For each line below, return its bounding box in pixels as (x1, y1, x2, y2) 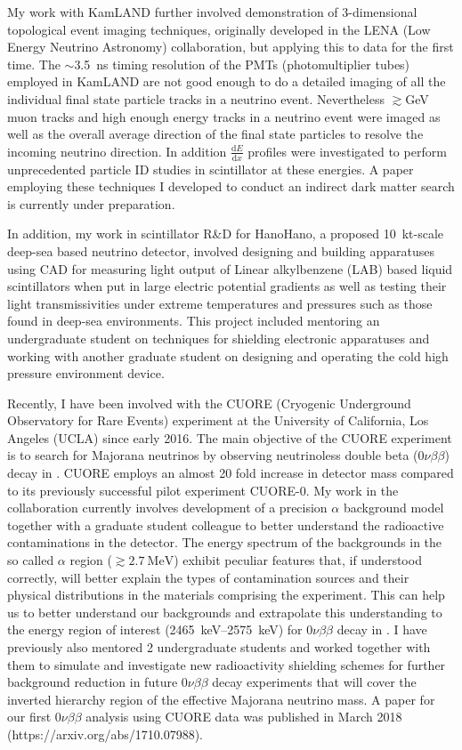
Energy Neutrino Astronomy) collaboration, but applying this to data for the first (7, 37, 454, 56)
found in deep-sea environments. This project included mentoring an (7, 311, 380, 330)
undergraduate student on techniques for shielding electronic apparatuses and (7, 328, 430, 347)
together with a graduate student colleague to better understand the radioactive (7, 515, 444, 534)
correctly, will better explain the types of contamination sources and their (7, 568, 409, 586)
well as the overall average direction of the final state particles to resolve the (7, 125, 424, 143)
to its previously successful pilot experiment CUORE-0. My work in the (7, 480, 399, 499)
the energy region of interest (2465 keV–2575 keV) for (7, 620, 303, 639)
